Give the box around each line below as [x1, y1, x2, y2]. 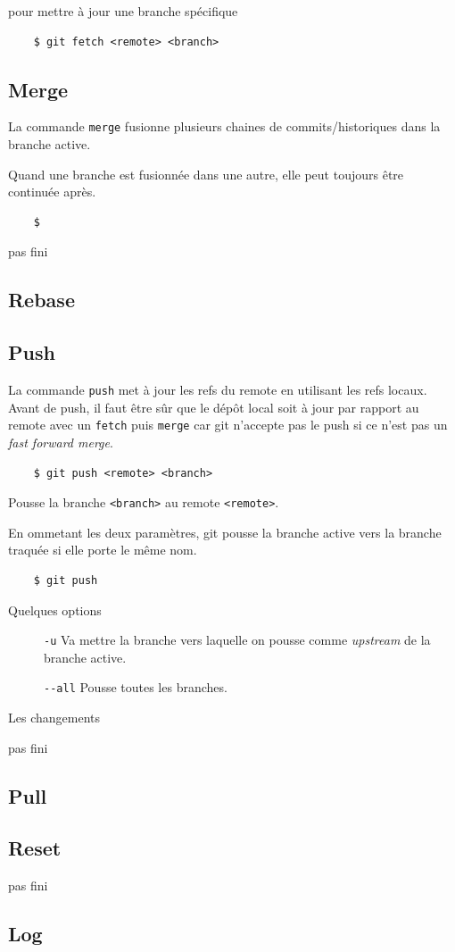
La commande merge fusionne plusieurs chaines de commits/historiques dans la [8, 117, 441, 136]
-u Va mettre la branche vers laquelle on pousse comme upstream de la [44, 630, 431, 649]
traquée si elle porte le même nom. [8, 540, 197, 559]
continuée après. [8, 182, 96, 201]
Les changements [8, 708, 100, 727]
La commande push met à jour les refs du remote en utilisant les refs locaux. [8, 380, 427, 398]
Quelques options [8, 600, 102, 619]
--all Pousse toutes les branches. [44, 678, 227, 697]
